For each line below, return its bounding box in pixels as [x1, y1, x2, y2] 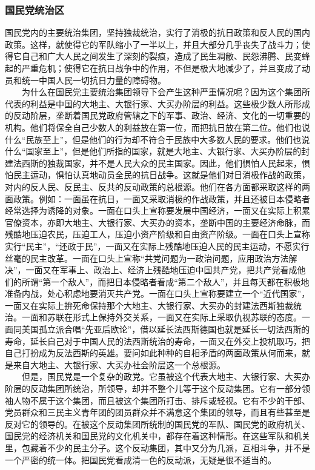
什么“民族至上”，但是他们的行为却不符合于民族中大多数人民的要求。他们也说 [5, 133, 310, 145]
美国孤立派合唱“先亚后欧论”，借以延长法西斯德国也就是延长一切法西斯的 [21, 323, 310, 336]
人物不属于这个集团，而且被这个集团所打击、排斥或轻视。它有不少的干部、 [13, 394, 310, 406]
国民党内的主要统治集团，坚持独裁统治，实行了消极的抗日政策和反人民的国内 [5, 26, 310, 39]
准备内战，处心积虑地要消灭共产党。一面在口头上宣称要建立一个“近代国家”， [5, 287, 310, 300]
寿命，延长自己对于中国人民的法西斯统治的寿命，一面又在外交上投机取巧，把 [5, 334, 310, 347]
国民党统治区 [5, 2, 65, 17]
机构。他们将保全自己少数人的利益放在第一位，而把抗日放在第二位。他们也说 [5, 121, 310, 133]
